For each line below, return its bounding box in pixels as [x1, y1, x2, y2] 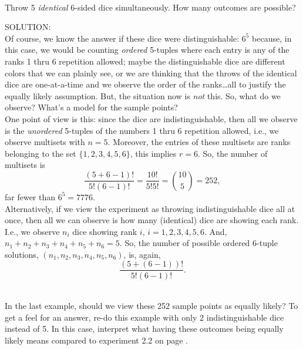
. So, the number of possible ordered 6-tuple [119, 237, 278, 249]
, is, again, [123, 248, 161, 260]
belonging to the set [5, 147, 76, 159]
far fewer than [5, 190, 56, 203]
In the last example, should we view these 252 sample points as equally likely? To [5, 299, 298, 312]
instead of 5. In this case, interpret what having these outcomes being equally [5, 322, 284, 335]
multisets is [5, 159, 46, 171]
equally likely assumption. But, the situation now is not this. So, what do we [5, 89, 281, 102]
